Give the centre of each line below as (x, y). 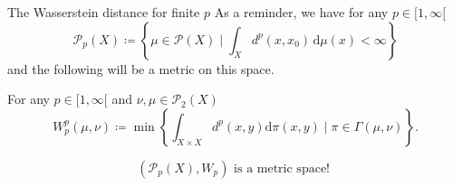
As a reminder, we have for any (301, 12)
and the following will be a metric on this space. (141, 68)
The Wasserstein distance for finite (104, 12)
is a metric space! (282, 168)
